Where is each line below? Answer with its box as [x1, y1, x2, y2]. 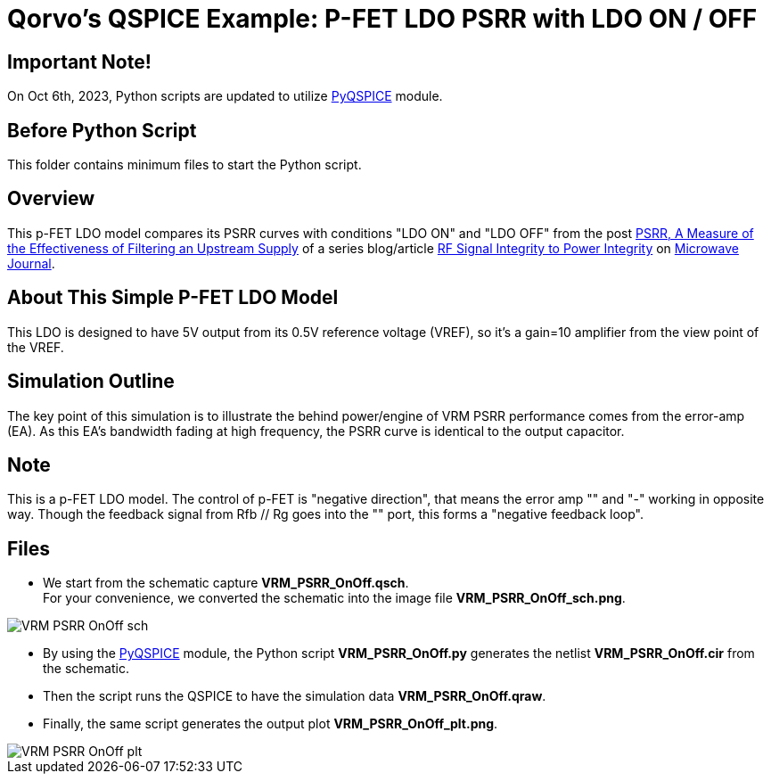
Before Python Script [7, 119, 197, 142]
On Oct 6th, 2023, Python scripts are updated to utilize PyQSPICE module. [7, 88, 443, 104]
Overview [7, 187, 95, 210]
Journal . [7, 255, 55, 271]
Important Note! [7, 50, 152, 73]
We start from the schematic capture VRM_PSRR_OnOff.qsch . [43, 575, 409, 591]
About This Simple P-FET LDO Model [7, 286, 339, 309]
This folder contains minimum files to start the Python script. [7, 157, 362, 173]
